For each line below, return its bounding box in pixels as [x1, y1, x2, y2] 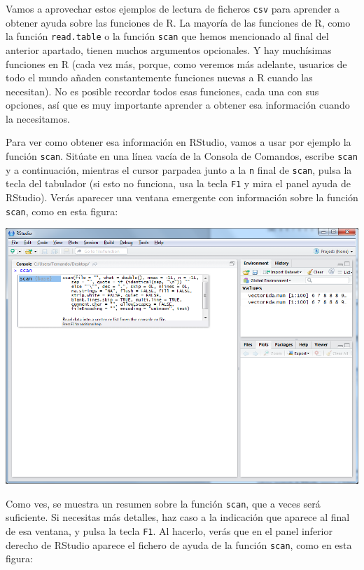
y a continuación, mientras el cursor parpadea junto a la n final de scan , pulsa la [6, 162, 352, 177]
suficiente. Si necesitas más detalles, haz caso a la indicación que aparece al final [6, 510, 350, 524]
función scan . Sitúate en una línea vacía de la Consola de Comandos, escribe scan [6, 149, 358, 163]
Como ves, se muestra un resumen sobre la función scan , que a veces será [6, 496, 321, 510]
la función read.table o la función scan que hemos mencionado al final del [6, 29, 329, 43]
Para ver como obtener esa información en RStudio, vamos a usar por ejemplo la [6, 135, 351, 149]
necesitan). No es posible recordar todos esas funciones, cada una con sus [6, 83, 319, 98]
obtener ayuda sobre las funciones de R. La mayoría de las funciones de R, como [6, 15, 351, 29]
